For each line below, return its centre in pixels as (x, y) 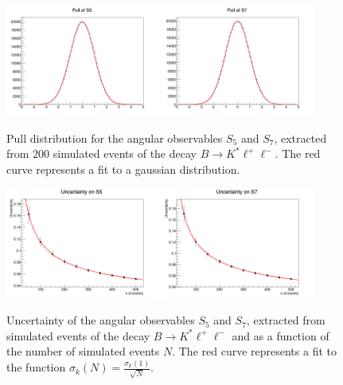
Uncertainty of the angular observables (101, 320)
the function (36, 367)
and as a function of (281, 335)
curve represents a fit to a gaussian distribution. (123, 169)
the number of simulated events (83, 351)
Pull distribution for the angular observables (115, 137)
